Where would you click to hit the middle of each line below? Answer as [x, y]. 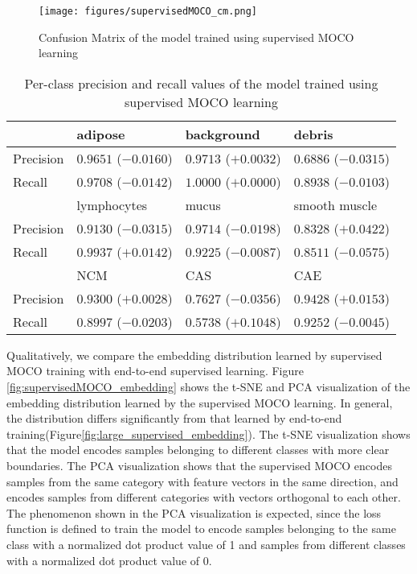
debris [313, 134]
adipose [101, 134]
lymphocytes [112, 204]
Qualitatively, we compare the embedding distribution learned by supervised [194, 355]
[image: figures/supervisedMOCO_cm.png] [148, 11]
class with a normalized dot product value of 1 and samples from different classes [206, 544]
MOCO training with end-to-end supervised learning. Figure [155, 371]
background [223, 134]
